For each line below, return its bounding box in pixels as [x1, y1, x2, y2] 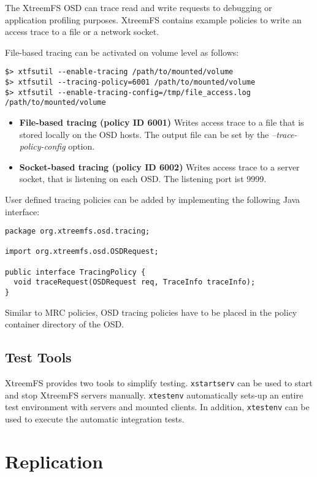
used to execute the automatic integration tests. [5, 413, 185, 425]
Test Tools [5, 348, 72, 367]
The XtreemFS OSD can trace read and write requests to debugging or [5, 1, 272, 13]
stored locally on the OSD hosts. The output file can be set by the [19, 128, 269, 140]
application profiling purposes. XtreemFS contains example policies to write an [5, 13, 302, 26]
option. [68, 140, 95, 153]
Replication [5, 448, 104, 473]
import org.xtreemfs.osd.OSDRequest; [5, 247, 159, 256]
